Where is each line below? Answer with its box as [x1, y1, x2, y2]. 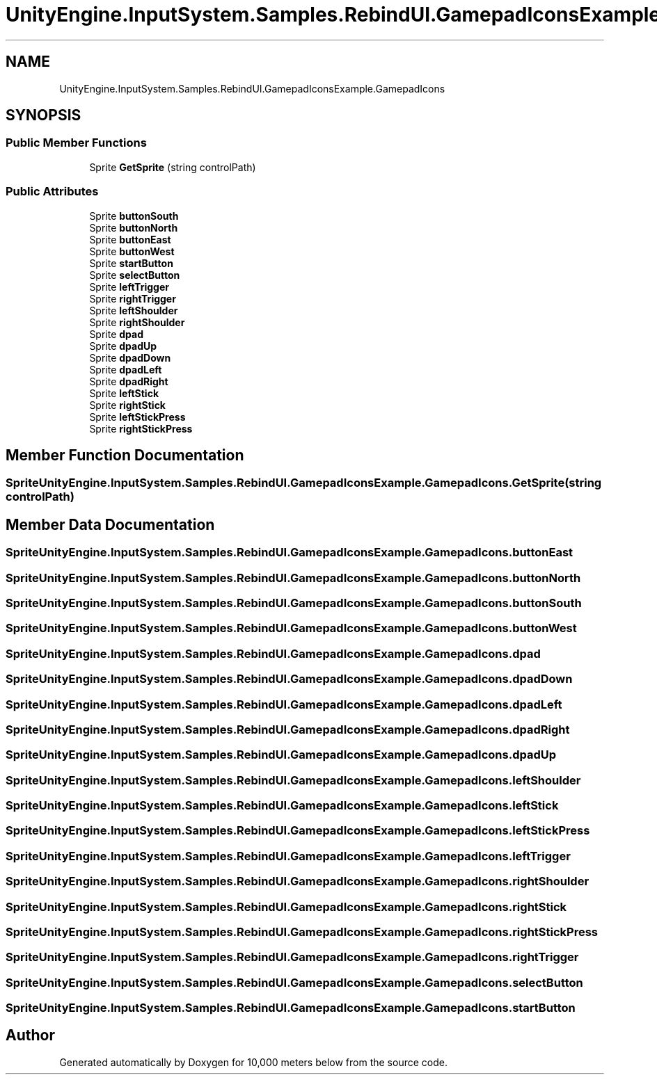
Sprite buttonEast [89, 233, 171, 245]
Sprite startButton [89, 257, 173, 269]
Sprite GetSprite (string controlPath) [89, 161, 256, 173]
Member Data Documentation [6, 515, 215, 533]
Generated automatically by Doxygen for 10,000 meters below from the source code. [59, 1056, 448, 1068]
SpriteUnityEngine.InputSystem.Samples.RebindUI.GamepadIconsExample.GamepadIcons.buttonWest [6, 621, 577, 636]
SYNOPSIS [6, 106, 81, 124]
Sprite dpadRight [89, 375, 168, 387]
